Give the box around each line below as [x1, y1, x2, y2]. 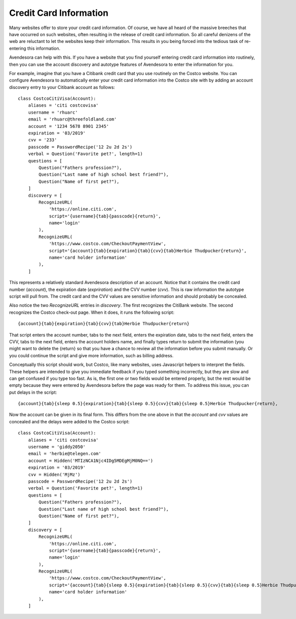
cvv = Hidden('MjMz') [28, 472, 81, 477]
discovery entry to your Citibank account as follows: [9, 84, 115, 90]
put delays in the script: [9, 389, 57, 395]
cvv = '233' [28, 137, 57, 143]
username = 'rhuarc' [28, 109, 78, 115]
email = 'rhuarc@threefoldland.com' [28, 117, 117, 122]
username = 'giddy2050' [28, 444, 86, 450]
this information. [27, 45, 61, 51]
